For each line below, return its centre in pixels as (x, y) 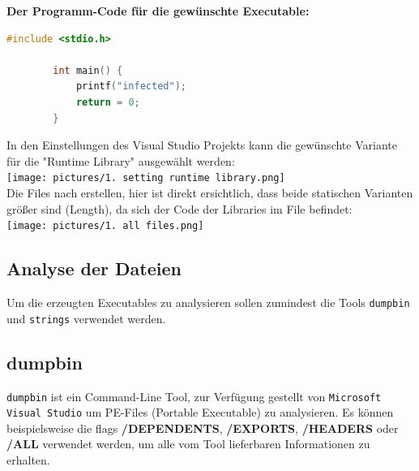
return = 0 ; (108, 102)
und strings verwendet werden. (86, 318)
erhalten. (28, 460)
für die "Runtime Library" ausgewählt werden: (121, 160)
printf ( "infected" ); (131, 86)
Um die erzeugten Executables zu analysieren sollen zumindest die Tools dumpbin (208, 302)
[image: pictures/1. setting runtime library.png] (146, 178)
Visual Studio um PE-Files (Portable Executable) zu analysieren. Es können (200, 412)
